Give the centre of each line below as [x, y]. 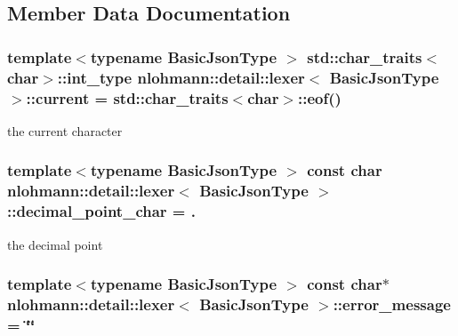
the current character [65, 130]
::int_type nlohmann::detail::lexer [181, 77]
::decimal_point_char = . [101, 211]
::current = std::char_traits [127, 97]
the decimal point [55, 244]
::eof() [320, 97]
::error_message [392, 304]
